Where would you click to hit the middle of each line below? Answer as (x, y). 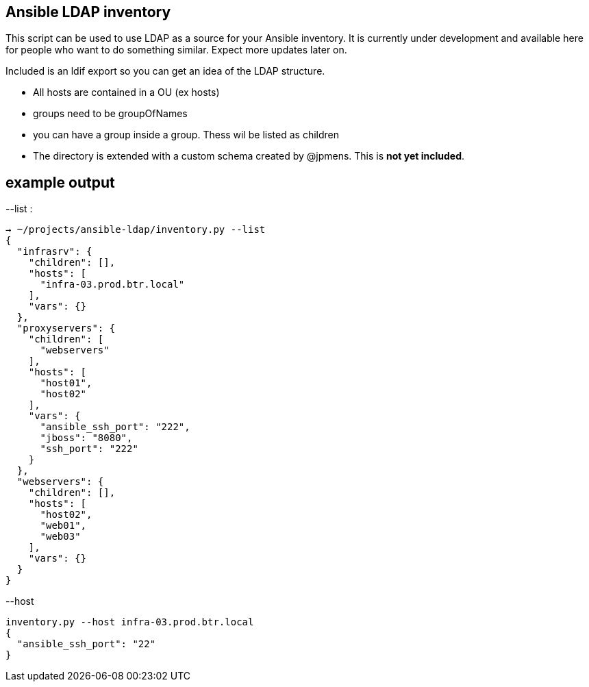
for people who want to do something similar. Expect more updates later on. (176, 50)
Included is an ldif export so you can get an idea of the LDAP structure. (165, 71)
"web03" (60, 537)
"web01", (63, 526)
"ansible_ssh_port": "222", (115, 427)
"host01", (66, 383)
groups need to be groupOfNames (110, 114)
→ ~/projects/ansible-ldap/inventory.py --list (136, 230)
